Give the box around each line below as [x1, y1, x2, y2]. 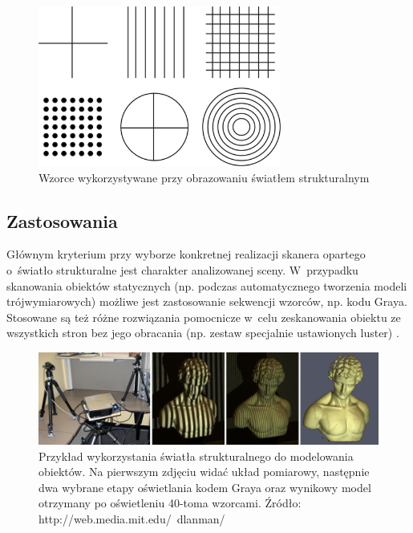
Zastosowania [6, 208, 118, 233]
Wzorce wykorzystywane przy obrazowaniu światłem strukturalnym [38, 169, 370, 185]
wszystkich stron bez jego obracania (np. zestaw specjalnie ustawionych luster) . [6, 324, 399, 341]
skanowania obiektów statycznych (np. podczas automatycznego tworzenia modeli [6, 277, 407, 294]
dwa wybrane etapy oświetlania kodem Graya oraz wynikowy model [38, 478, 371, 495]
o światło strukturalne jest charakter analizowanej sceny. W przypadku [6, 261, 358, 278]
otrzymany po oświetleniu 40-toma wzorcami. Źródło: [38, 494, 302, 511]
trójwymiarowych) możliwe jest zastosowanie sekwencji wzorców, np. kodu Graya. [6, 293, 407, 310]
